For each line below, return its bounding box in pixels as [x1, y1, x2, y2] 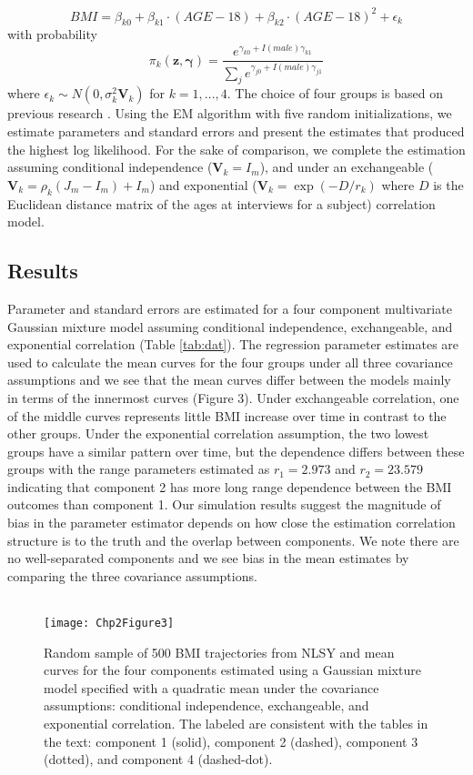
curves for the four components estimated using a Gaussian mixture [44, 660, 421, 679]
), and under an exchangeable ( [259, 157, 434, 176]
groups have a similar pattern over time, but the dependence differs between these [7, 441, 465, 460]
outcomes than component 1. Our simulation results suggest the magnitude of [7, 495, 441, 514]
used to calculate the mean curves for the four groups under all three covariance [7, 352, 453, 371]
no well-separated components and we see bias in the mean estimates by [7, 549, 409, 568]
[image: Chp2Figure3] [44, 617, 175, 630]
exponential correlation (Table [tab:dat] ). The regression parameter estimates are [7, 335, 459, 354]
